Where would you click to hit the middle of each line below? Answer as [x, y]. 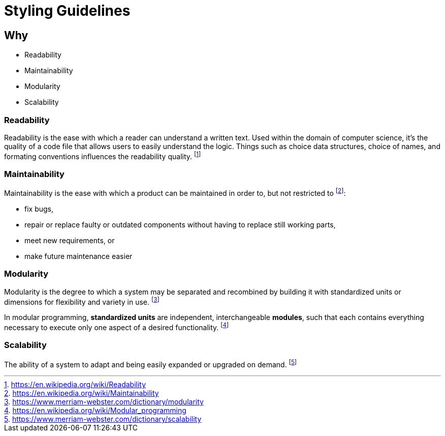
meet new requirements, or [70, 240]
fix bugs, [39, 209]
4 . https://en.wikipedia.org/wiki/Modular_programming [95, 411]
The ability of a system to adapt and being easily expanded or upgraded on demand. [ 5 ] [151, 364]
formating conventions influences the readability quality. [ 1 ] [103, 155]
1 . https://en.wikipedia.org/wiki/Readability [75, 385]
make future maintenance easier [78, 256]
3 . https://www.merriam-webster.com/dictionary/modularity [104, 402]
